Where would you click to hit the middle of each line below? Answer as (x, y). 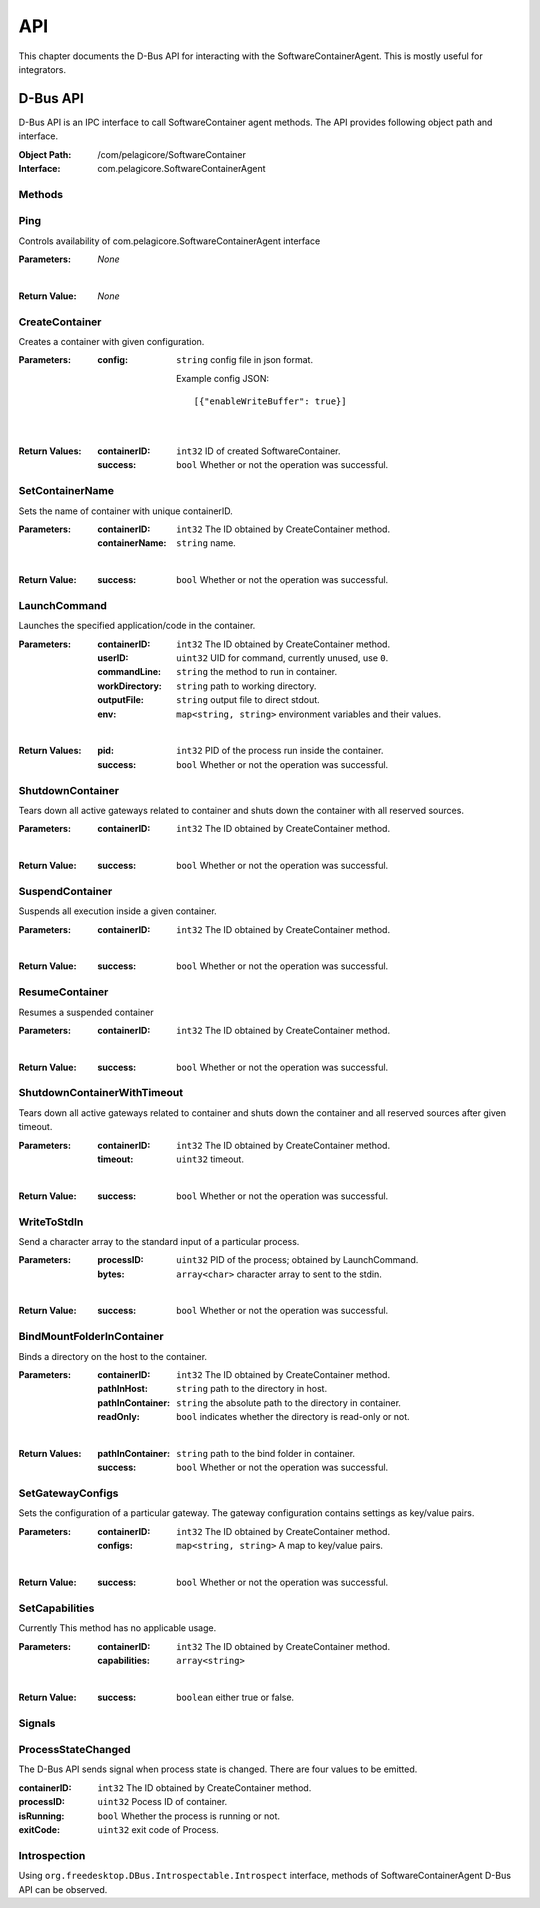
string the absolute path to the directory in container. (289, 1402)
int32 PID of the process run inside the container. (280, 751)
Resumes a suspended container (86, 1012)
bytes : (111, 1274)
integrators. (42, 69)
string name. (206, 543)
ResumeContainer (63, 992)
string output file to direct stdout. (248, 700)
